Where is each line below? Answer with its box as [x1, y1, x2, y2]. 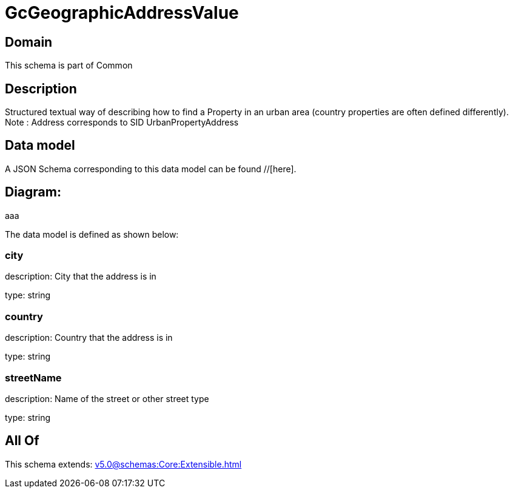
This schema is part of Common [5, 60, 133, 71]
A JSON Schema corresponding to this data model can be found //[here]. [5, 163, 297, 174]
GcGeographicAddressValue [5, 2, 239, 23]
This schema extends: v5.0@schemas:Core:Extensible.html [5, 458, 242, 469]
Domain [5, 34, 53, 50]
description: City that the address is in [5, 271, 156, 282]
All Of [5, 433, 39, 449]
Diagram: [5, 184, 61, 200]
